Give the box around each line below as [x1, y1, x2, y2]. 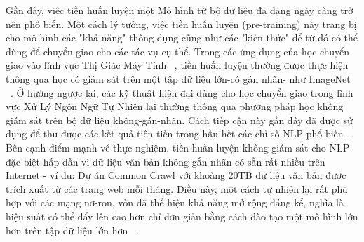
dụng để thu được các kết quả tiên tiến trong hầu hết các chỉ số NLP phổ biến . [6, 126, 355, 141]
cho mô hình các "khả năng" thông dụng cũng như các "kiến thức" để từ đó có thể [6, 30, 358, 45]
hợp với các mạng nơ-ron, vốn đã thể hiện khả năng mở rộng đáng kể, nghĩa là [6, 195, 344, 210]
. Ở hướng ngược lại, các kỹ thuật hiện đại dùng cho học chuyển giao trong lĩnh [11, 85, 353, 100]
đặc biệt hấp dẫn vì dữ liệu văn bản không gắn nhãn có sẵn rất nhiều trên [6, 154, 325, 168]
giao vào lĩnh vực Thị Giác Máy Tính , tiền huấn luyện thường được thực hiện [6, 58, 349, 72]
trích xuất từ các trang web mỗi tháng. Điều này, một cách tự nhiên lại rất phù [6, 181, 348, 196]
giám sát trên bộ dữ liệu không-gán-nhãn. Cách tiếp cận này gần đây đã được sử [6, 112, 353, 127]
